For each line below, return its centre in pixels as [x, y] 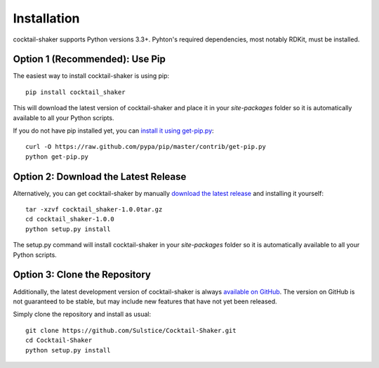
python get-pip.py [57, 157]
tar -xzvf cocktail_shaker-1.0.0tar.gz [94, 210]
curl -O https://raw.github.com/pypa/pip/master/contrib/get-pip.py [146, 147]
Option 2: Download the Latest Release [100, 177]
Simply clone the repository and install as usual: [82, 314]
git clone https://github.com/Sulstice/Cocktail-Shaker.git [131, 330]
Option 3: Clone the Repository [82, 275]
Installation [46, 18]
